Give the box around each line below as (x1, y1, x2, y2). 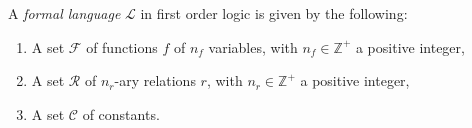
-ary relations (114, 70, 196, 91)
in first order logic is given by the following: (140, 3, 408, 23)
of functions (86, 36, 158, 57)
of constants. (82, 103, 160, 124)
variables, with (208, 36, 298, 57)
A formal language (8, 3, 121, 23)
